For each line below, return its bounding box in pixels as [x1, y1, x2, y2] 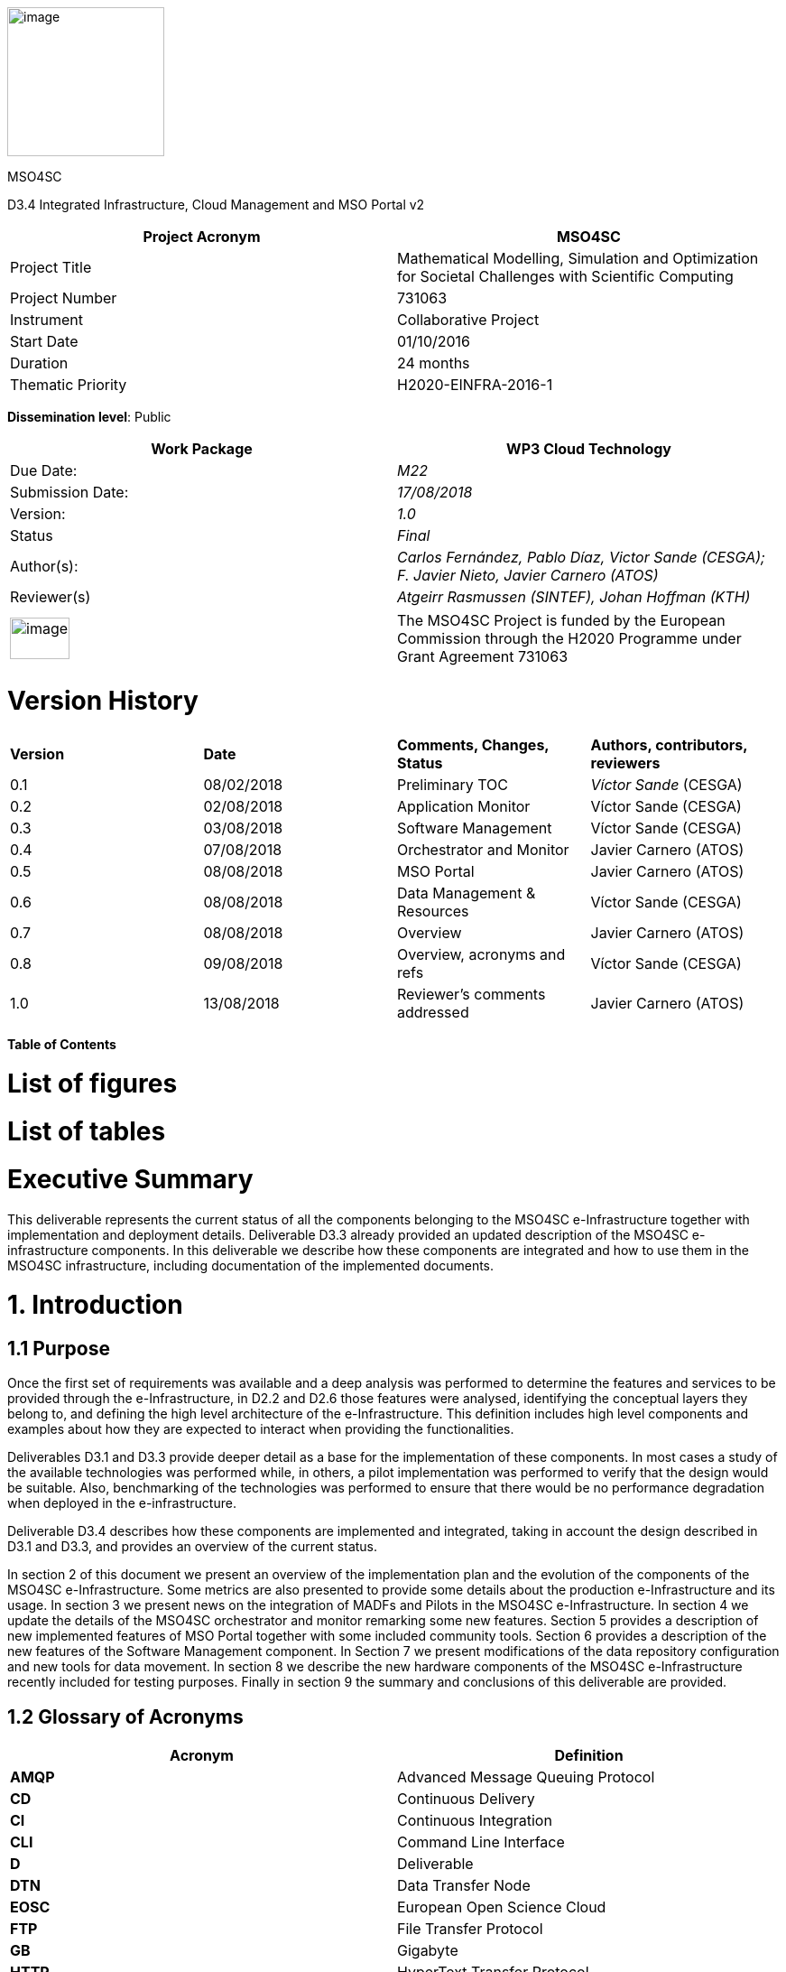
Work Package [151, 440, 253, 458]
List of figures [7, 1068, 178, 1100]
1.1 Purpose [7, 1337, 110, 1360]
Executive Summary [7, 1163, 254, 1195]
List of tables [7, 1116, 166, 1147]
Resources [397, 901, 469, 920]
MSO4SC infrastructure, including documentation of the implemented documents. [7, 1257, 495, 1273]
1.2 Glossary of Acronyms [7, 1705, 244, 1728]
